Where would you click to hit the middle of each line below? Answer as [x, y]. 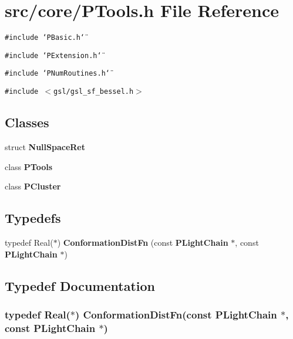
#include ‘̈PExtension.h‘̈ [53, 55]
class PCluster [33, 186]
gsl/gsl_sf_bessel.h [94, 92]
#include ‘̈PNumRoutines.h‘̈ [57, 74]
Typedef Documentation [80, 285]
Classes [27, 122]
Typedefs [33, 218]
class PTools [29, 166]
